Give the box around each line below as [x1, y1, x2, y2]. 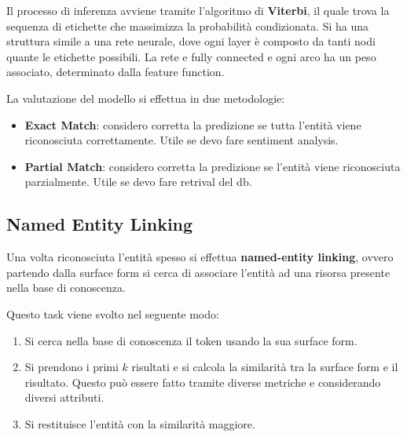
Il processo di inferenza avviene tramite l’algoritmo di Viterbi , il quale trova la [6, 2, 390, 18]
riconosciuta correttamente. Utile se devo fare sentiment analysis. [24, 132, 339, 148]
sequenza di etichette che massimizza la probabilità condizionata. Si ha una [6, 17, 369, 34]
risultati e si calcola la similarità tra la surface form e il [131, 359, 398, 375]
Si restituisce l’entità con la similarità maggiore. [24, 415, 255, 432]
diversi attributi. [24, 389, 104, 406]
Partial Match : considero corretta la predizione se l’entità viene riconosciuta [24, 158, 401, 174]
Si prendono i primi [24, 359, 119, 375]
